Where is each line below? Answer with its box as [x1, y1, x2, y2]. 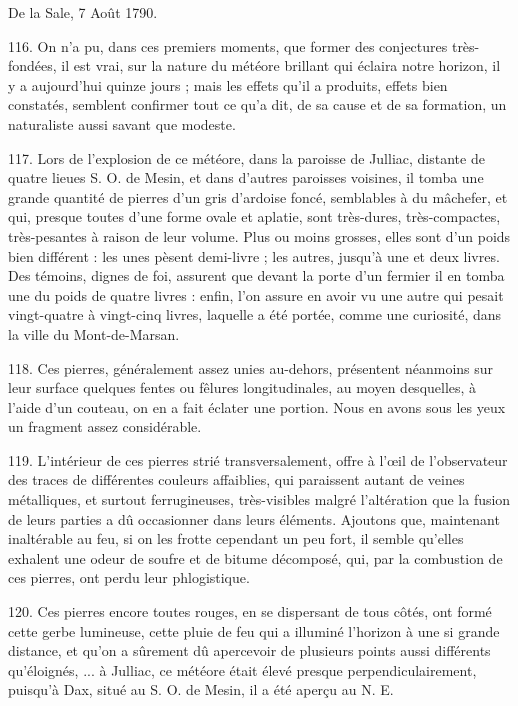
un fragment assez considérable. [8, 416, 202, 437]
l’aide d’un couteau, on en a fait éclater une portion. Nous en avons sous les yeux [8, 396, 506, 417]
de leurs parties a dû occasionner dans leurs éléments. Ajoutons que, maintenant [8, 508, 500, 529]
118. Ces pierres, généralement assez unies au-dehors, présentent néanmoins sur [8, 357, 494, 378]
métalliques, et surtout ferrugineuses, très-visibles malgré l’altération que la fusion [8, 489, 511, 510]
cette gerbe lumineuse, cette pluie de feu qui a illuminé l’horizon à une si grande [8, 620, 500, 641]
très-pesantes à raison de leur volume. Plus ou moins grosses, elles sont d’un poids [8, 225, 511, 246]
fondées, [8, 55, 57, 76]
